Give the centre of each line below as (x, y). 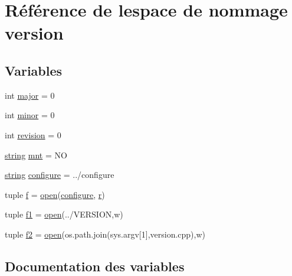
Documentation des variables (95, 266)
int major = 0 (30, 95)
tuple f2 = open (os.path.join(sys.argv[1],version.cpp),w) (105, 234)
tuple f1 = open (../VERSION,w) (64, 214)
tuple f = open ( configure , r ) (55, 194)
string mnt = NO (36, 155)
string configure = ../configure (60, 175)
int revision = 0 (33, 134)
